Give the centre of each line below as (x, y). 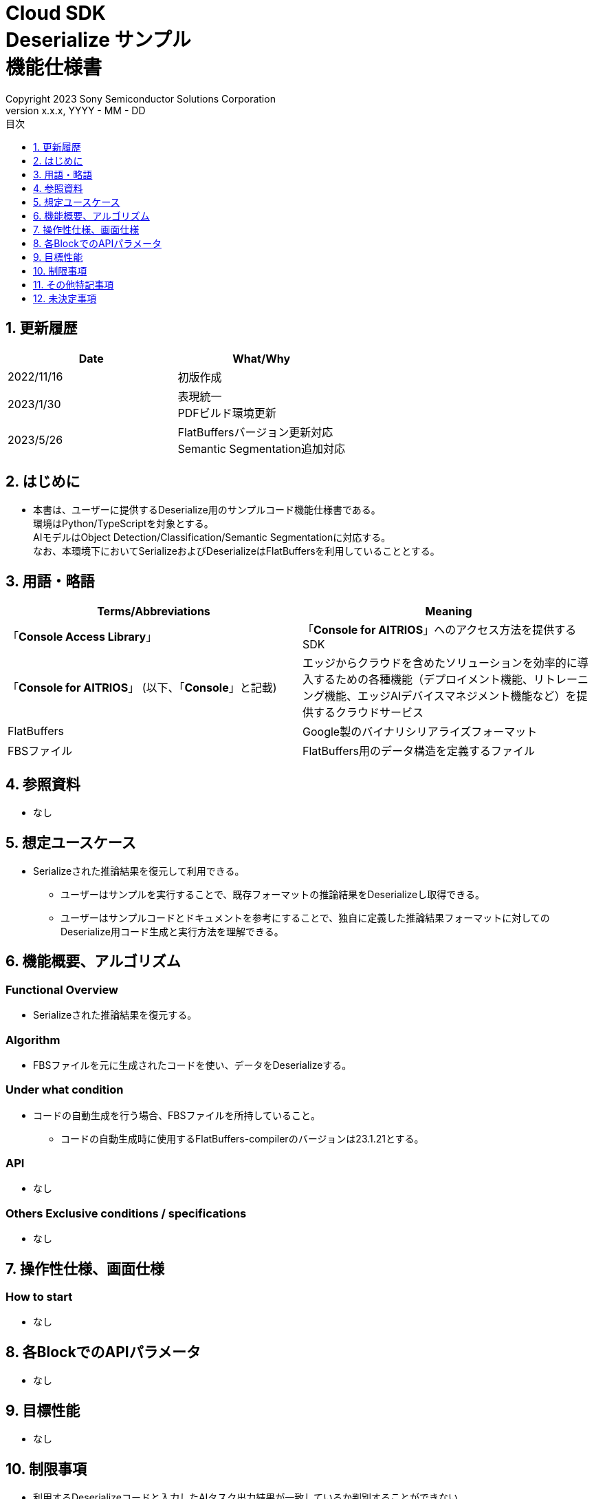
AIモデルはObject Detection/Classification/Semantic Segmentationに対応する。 (212, 538)
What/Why (262, 358)
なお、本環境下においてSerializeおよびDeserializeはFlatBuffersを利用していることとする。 (236, 551)
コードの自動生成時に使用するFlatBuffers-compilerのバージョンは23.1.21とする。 (242, 1138)
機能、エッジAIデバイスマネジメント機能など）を (451, 696)
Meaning (449, 612)
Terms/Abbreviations (154, 612)
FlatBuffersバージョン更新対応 (255, 432)
